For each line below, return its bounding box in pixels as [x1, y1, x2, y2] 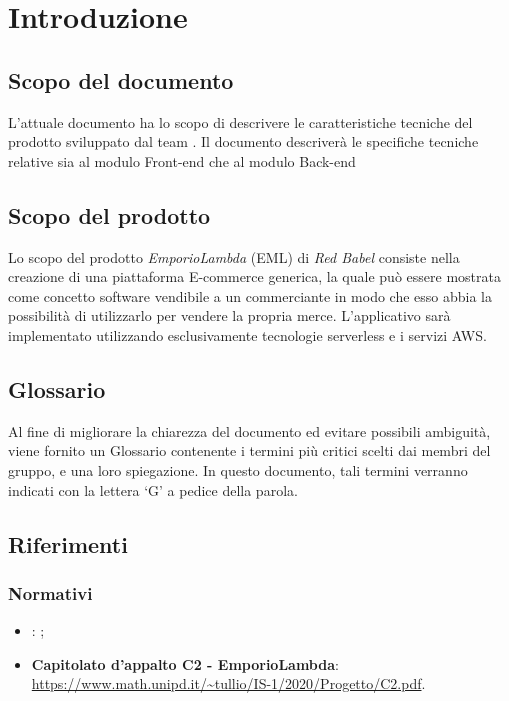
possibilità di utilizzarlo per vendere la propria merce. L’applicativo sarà [8, 305, 451, 326]
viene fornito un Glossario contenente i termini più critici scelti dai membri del [8, 440, 491, 461]
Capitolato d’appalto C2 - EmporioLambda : [31, 653, 339, 674]
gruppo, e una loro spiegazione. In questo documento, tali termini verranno [8, 459, 468, 480]
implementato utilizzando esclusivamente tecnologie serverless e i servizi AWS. [8, 324, 487, 345]
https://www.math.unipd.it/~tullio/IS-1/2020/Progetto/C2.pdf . [31, 673, 426, 694]
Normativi [8, 580, 93, 605]
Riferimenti [8, 528, 128, 559]
